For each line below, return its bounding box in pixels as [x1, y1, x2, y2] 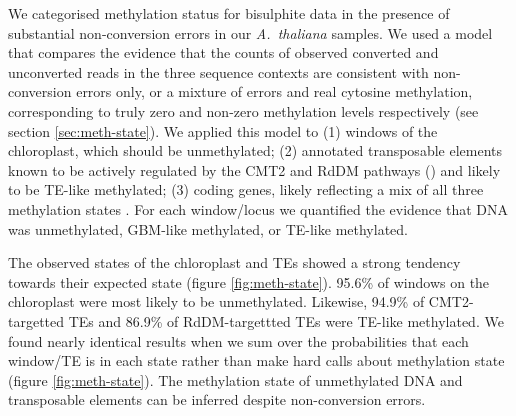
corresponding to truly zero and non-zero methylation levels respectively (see [8, 100, 479, 121]
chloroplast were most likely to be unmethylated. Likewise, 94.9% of [8, 291, 425, 312]
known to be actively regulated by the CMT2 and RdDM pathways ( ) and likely [8, 159, 501, 180]
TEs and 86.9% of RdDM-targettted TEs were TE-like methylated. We [68, 310, 504, 331]
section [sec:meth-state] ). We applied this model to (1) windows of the [8, 120, 438, 141]
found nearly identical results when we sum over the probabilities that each [8, 330, 469, 351]
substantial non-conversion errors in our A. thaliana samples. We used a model [8, 22, 493, 43]
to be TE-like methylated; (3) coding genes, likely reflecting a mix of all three [8, 179, 484, 200]
